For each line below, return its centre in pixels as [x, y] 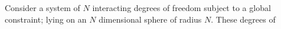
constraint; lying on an [46, 19]
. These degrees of [243, 19]
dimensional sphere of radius [150, 19]
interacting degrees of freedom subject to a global [182, 8]
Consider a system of [43, 8]
